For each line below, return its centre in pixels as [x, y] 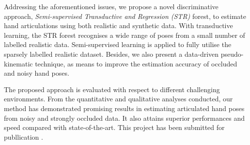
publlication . [23, 137]
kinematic [18, 63]
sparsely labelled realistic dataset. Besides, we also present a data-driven [111, 54]
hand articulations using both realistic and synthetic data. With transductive [118, 25]
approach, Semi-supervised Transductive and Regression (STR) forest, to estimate [125, 16]
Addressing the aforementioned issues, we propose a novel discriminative [111, 6]
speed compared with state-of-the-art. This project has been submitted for [114, 127]
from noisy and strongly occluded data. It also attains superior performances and [124, 118]
